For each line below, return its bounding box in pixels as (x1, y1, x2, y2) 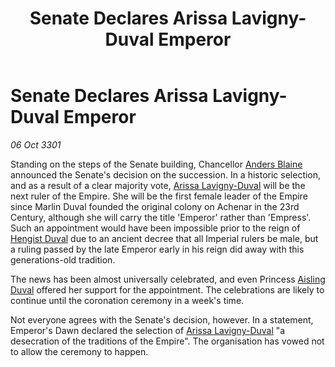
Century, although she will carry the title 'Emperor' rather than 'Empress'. (10, 211, 312, 223)
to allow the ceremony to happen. (10, 345, 149, 357)
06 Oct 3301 (10, 138, 62, 151)
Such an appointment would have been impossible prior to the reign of (10, 222, 301, 234)
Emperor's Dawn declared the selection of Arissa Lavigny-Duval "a (10, 324, 286, 336)
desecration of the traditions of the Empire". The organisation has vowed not (10, 335, 325, 347)
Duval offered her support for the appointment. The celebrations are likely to (10, 283, 325, 296)
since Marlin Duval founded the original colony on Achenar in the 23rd (10, 200, 300, 212)
